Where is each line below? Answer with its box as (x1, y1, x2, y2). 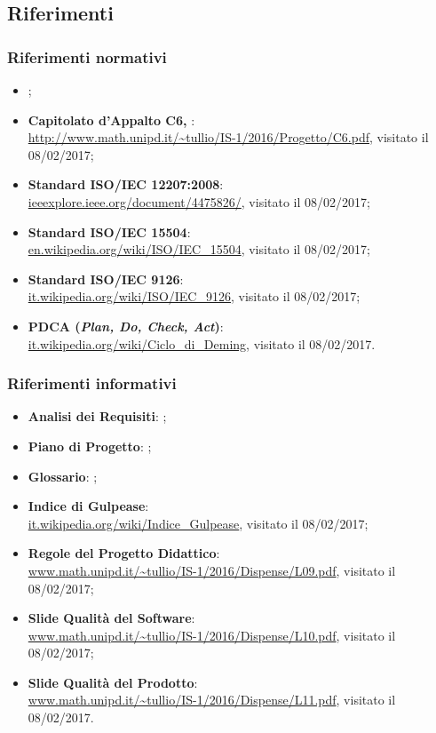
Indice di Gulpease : (28, 497, 149, 515)
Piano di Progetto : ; (28, 436, 152, 455)
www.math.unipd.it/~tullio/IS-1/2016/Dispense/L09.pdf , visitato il (28, 561, 396, 579)
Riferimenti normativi (7, 45, 167, 68)
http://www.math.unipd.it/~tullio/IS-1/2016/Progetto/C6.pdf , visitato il (28, 128, 429, 147)
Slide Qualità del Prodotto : (28, 673, 198, 691)
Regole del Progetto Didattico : (28, 544, 220, 562)
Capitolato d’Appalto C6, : (28, 110, 195, 129)
